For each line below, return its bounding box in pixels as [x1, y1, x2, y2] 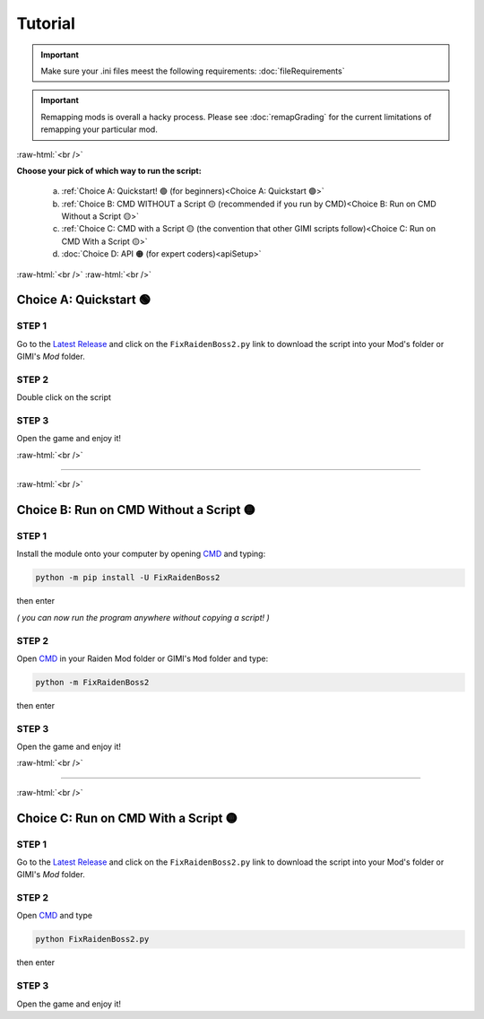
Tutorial [16, 13, 76, 33]
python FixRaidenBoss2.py [35, 934, 150, 945]
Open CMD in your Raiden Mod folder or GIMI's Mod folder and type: [16, 653, 269, 664]
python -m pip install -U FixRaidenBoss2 [35, 572, 220, 583]
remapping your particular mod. [40, 124, 159, 135]
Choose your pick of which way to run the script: [16, 165, 202, 176]
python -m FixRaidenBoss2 [35, 677, 150, 687]
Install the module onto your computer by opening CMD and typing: [16, 548, 266, 560]
